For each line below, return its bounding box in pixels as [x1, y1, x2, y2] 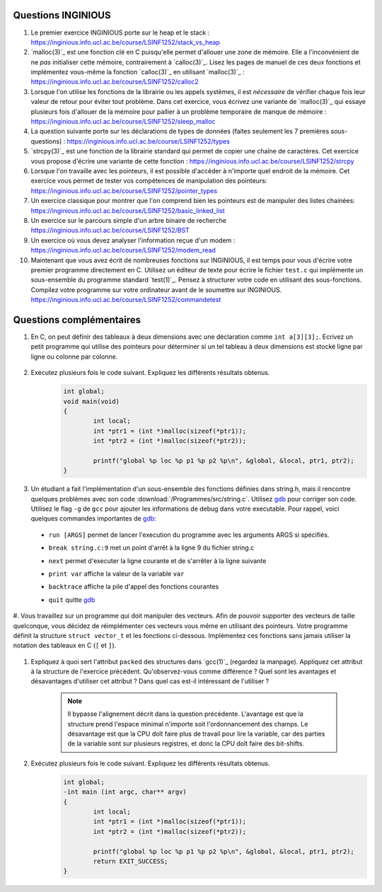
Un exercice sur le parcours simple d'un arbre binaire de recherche [30, 216, 226, 224]
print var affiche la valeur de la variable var [48, 569, 185, 578]
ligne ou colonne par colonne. [30, 352, 118, 361]
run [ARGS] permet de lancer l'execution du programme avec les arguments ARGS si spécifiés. [48, 531, 330, 539]
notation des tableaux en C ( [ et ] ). [13, 641, 117, 650]
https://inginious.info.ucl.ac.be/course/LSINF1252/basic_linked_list [30, 206, 226, 215]
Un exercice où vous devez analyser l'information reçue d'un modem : [30, 236, 236, 244]
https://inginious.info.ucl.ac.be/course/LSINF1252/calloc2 [30, 78, 199, 86]
